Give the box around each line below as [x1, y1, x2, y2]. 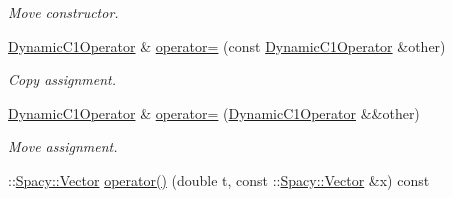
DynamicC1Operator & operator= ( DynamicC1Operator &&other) [8, 102, 420, 123]
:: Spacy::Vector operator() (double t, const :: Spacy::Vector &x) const [8, 169, 430, 190]
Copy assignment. [8, 69, 117, 90]
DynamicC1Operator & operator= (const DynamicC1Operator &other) [8, 35, 446, 56]
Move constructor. [8, 2, 119, 22]
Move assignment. [8, 136, 118, 157]
